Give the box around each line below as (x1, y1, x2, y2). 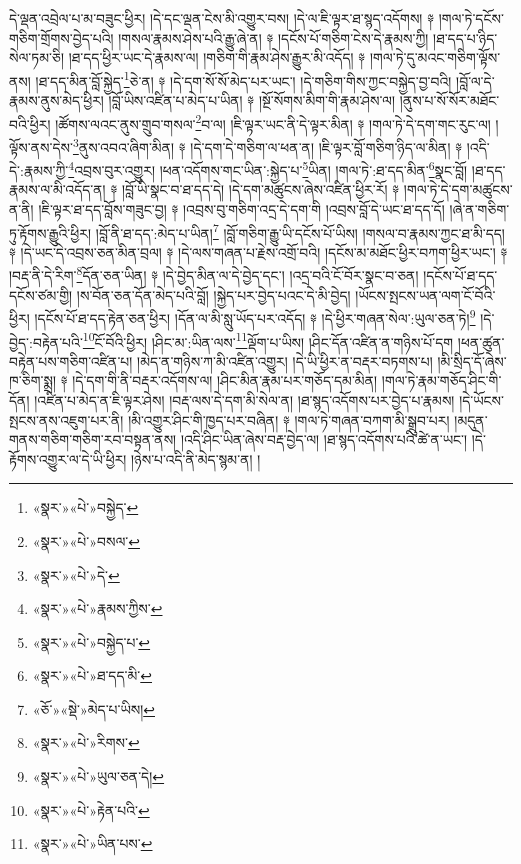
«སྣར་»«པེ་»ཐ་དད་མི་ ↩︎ (32, 665, 153, 686)
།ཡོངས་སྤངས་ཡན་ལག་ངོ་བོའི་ (355, 284, 496, 305)
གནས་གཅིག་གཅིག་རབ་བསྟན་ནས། (9, 429, 177, 450)
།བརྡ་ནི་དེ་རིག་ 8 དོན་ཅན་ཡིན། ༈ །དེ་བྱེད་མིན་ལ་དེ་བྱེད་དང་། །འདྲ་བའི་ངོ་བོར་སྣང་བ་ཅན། (9, 262, 419, 286)
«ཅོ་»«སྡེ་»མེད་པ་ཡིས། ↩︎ (32, 698, 155, 719)
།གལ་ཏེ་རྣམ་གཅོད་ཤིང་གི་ (381, 370, 502, 391)
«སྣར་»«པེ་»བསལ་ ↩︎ (32, 530, 140, 551)
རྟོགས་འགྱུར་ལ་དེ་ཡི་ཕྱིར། (9, 448, 127, 469)
